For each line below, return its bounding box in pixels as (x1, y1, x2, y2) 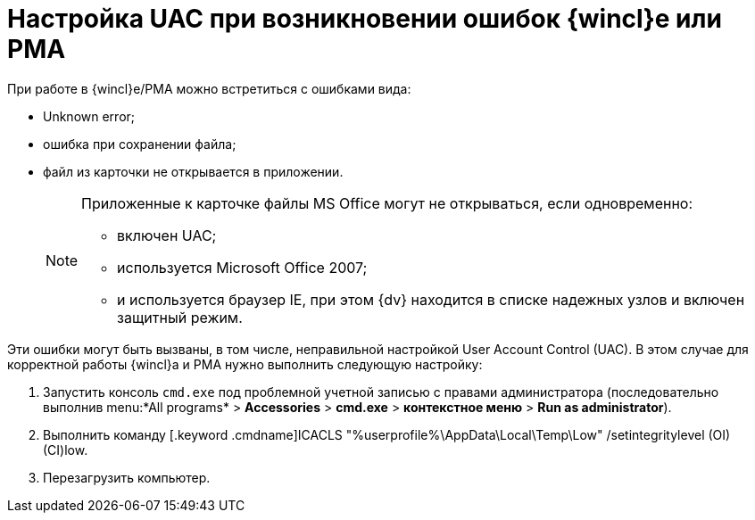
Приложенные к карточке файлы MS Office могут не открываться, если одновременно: (81, 194, 693, 212)
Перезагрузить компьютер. (43, 469, 211, 485)
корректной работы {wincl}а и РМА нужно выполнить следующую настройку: (7, 356, 483, 372)
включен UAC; (117, 226, 217, 244)
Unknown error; (43, 108, 136, 124)
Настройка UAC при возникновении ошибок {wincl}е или (7, 4, 722, 34)
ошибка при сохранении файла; (43, 136, 236, 152)
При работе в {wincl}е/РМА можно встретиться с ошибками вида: (7, 80, 411, 96)
